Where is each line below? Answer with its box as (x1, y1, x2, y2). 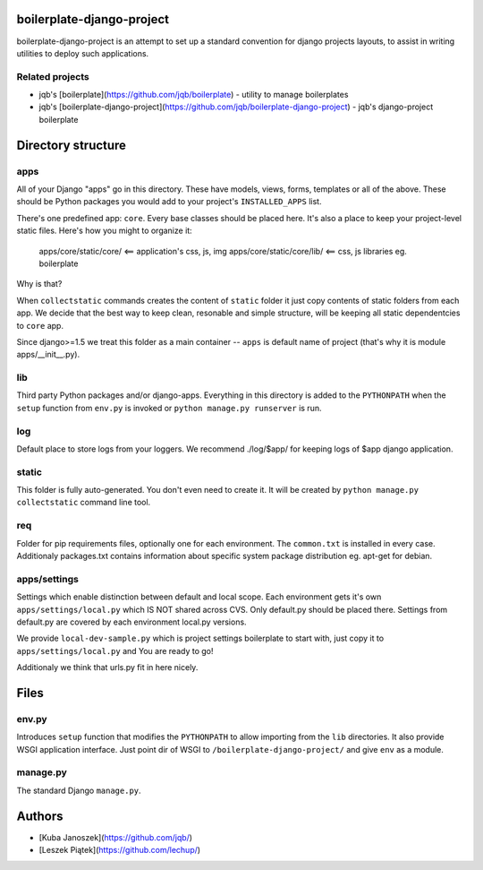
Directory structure (16, 137, 127, 152)
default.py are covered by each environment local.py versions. (16, 616, 247, 627)
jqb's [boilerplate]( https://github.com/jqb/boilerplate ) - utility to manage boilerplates (38, 90, 349, 100)
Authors (16, 808, 64, 823)
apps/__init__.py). (16, 349, 80, 360)
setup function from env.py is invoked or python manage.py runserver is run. (16, 402, 322, 413)
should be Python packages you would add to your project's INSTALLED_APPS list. (16, 196, 322, 207)
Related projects (16, 70, 89, 82)
